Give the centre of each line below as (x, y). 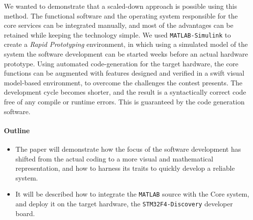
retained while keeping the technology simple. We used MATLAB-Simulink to (117, 34)
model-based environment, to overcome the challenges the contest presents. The (123, 82)
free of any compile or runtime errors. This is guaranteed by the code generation (124, 101)
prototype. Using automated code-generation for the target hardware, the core (121, 63)
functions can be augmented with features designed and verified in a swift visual (124, 73)
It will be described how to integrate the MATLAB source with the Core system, (132, 194)
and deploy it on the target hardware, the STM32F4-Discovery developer (124, 204)
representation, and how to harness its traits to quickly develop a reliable (125, 168)
